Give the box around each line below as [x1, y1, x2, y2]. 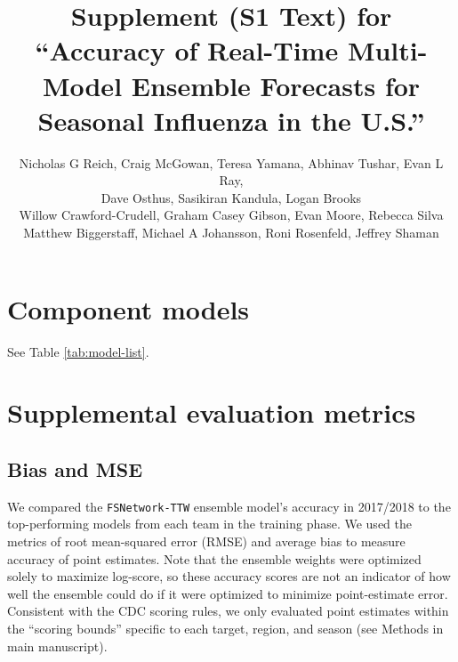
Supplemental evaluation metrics [7, 394, 416, 431]
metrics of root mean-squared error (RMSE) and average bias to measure [7, 532, 406, 551]
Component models [7, 290, 250, 327]
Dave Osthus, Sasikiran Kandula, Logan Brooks [100, 188, 362, 206]
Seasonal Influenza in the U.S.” [37, 101, 425, 138]
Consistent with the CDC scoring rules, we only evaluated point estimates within [7, 601, 449, 620]
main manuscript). [7, 636, 108, 655]
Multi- [347, 32, 428, 69]
